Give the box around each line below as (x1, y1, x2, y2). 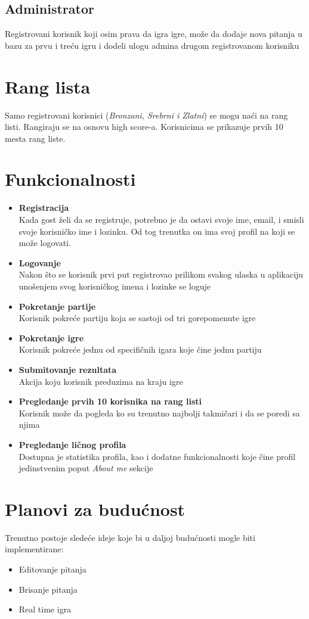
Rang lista (5, 74, 91, 98)
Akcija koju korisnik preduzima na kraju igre (18, 375, 183, 387)
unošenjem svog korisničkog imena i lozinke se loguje (18, 279, 211, 292)
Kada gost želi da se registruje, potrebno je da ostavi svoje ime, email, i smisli (18, 213, 304, 226)
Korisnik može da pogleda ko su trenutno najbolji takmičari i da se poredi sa (18, 406, 300, 419)
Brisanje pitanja (18, 583, 78, 595)
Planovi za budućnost (5, 496, 186, 521)
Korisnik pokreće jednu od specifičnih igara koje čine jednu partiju (18, 343, 262, 356)
